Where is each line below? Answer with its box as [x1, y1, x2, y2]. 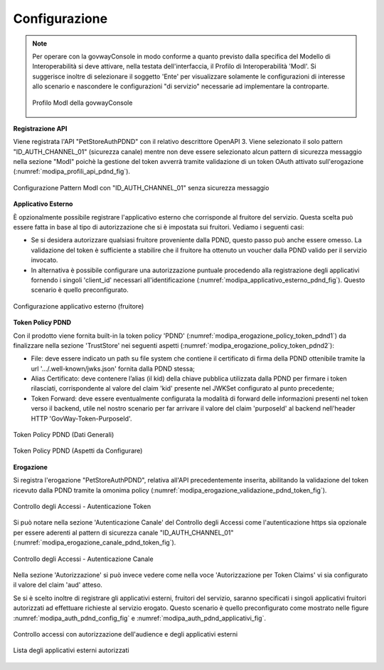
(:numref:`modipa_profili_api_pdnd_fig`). [13, 167, 131, 176]
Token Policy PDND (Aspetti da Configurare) [13, 446, 143, 455]
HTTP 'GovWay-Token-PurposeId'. [31, 414, 132, 423]
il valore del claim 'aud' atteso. [13, 581, 103, 589]
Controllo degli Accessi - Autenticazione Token [13, 502, 151, 510]
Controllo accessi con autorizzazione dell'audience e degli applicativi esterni [13, 629, 238, 638]
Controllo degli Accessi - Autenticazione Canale [13, 555, 154, 563]
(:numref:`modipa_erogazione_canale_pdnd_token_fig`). [13, 538, 176, 547]
